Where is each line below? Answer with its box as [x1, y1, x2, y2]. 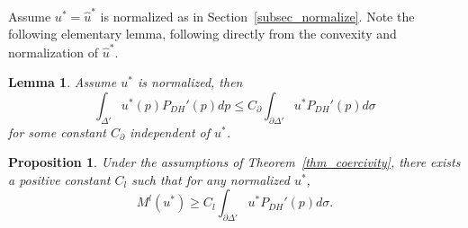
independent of [129, 122, 211, 141]
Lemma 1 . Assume [8, 73, 117, 92]
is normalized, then [137, 73, 243, 92]
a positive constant [8, 170, 111, 189]
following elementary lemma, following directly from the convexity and [8, 24, 397, 43]
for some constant [8, 122, 106, 141]
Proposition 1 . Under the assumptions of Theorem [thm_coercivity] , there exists [8, 153, 461, 171]
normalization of [8, 42, 99, 61]
